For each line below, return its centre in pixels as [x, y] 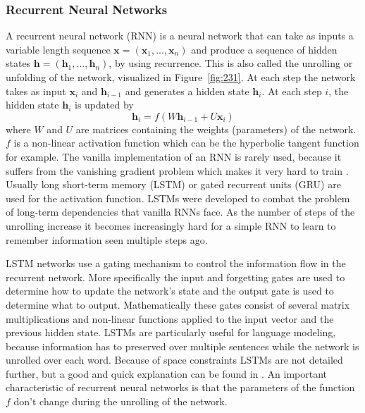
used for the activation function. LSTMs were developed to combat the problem [178, 198]
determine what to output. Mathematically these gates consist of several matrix [178, 304]
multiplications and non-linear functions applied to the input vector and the [170, 318]
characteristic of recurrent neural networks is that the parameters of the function [180, 387]
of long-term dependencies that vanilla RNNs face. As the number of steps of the [180, 212]
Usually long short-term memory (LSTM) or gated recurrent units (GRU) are [173, 184]
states [18, 63]
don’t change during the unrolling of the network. [120, 401]
